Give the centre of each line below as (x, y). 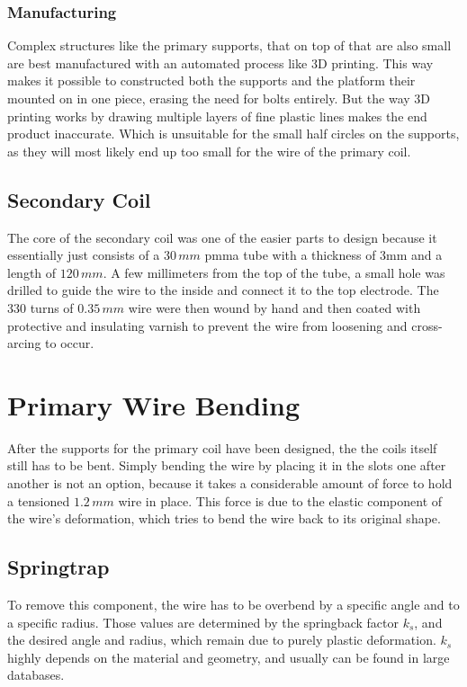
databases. (36, 675)
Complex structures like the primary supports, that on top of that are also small (229, 45)
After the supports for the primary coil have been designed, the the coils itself (222, 447)
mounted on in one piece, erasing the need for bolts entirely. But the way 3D (219, 98)
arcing (24, 343)
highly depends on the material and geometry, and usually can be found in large (229, 657)
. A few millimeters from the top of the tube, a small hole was (274, 272)
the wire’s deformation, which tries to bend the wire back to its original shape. (224, 518)
